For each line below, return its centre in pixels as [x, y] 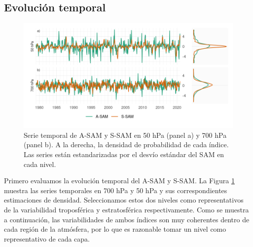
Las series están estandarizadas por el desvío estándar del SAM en [124, 154]
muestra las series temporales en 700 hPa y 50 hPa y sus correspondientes [116, 190]
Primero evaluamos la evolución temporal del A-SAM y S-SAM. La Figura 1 [119, 181]
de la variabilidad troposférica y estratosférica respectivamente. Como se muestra [126, 209]
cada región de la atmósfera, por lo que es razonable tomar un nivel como [115, 229]
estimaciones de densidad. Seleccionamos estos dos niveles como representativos [124, 200]
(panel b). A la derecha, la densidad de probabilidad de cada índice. [126, 144]
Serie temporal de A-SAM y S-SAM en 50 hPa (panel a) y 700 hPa [125, 135]
